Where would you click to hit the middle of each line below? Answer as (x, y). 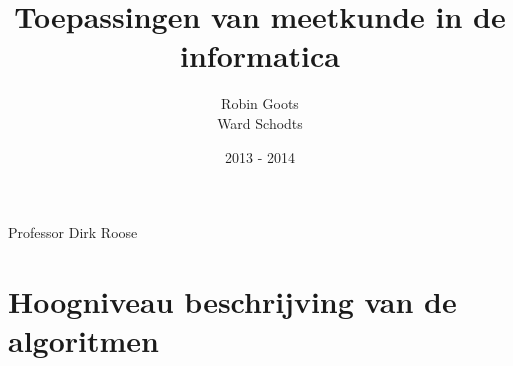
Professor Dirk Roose (73, 232)
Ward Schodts (260, 122)
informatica (260, 55)
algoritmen (83, 340)
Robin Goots (260, 103)
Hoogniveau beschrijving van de (232, 300)
